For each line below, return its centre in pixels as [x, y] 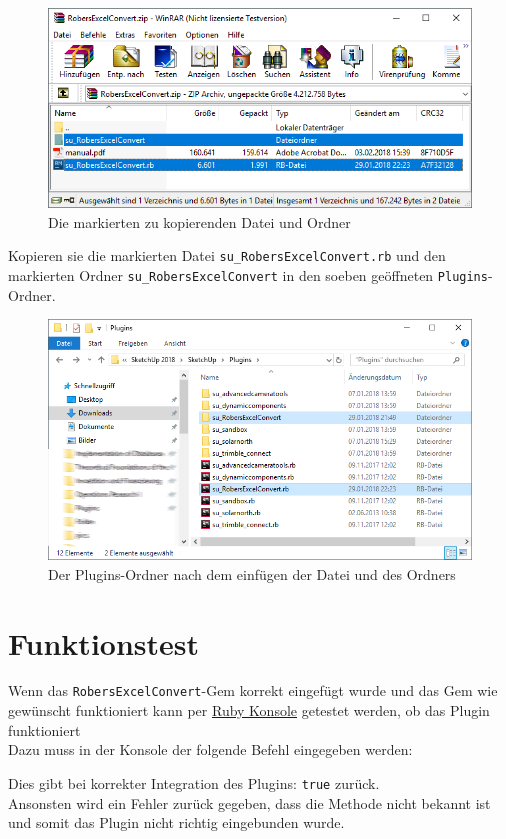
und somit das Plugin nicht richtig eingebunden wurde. [176, 822]
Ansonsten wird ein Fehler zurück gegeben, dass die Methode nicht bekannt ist [249, 802]
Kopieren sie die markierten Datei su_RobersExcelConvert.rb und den [227, 255]
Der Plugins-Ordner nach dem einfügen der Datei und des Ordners [252, 573]
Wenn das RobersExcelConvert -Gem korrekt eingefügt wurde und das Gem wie [253, 690]
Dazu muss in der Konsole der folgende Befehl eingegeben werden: [210, 749]
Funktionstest [104, 642]
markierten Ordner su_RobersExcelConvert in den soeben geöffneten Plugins [248, 274]
